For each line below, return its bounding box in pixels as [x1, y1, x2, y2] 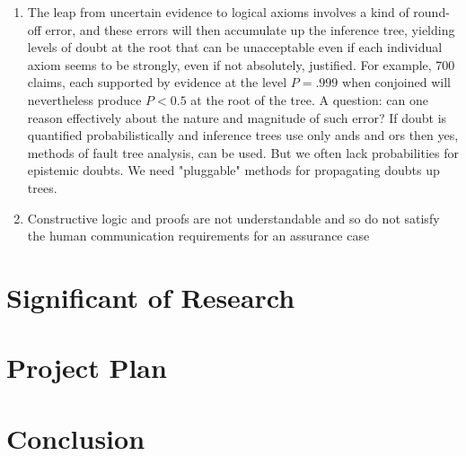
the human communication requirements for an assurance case [27, 226, 370, 245]
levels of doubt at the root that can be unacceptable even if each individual [27, 38, 443, 57]
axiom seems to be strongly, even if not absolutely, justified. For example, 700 [27, 55, 455, 74]
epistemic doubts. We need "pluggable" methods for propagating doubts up [27, 161, 440, 180]
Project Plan [6, 349, 167, 386]
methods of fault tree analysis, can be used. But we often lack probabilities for [27, 143, 459, 162]
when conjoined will [342, 73, 451, 92]
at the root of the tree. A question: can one [190, 90, 428, 109]
